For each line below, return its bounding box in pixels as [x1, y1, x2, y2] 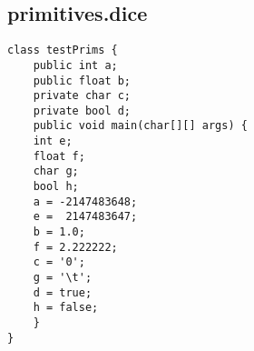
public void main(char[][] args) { [33, 119, 248, 133]
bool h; [33, 180, 79, 194]
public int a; [33, 58, 118, 72]
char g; [33, 165, 79, 178]
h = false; [33, 301, 99, 315]
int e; [33, 135, 73, 148]
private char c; [33, 89, 132, 103]
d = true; [33, 286, 93, 299]
